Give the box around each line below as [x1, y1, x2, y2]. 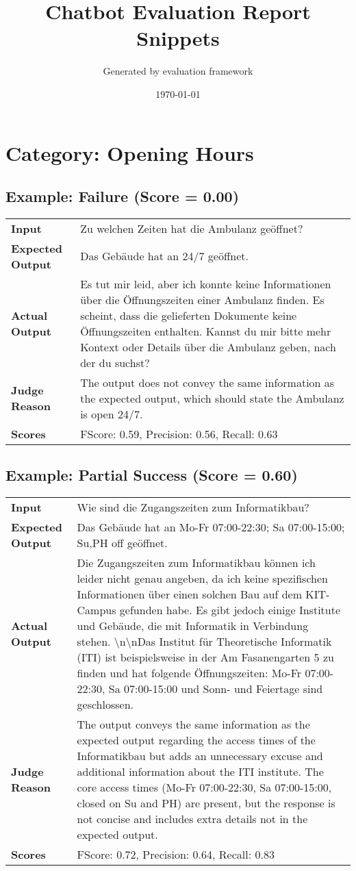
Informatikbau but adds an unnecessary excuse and [77, 748, 323, 764]
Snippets [136, 24, 220, 52]
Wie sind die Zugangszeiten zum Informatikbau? [77, 499, 309, 516]
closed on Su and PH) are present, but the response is [77, 795, 335, 811]
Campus [77, 602, 116, 618]
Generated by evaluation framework [103, 64, 253, 78]
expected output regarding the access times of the [77, 732, 316, 748]
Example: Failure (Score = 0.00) [5, 186, 240, 207]
